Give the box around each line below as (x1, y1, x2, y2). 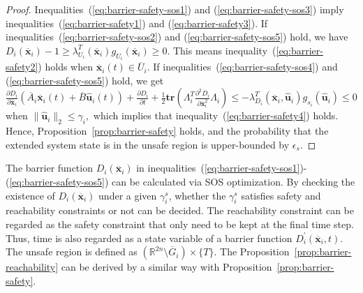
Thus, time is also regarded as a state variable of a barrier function (6, 230, 292, 245)
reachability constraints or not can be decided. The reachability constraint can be (6, 203, 354, 218)
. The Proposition (214, 244, 290, 259)
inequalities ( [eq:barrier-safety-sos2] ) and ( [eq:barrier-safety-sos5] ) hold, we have (6, 29, 348, 44)
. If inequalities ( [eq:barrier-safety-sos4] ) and (147, 59, 338, 74)
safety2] (6, 59, 38, 74)
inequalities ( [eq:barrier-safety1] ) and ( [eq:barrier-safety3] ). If (6, 15, 268, 30)
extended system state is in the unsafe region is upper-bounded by (6, 137, 290, 151)
